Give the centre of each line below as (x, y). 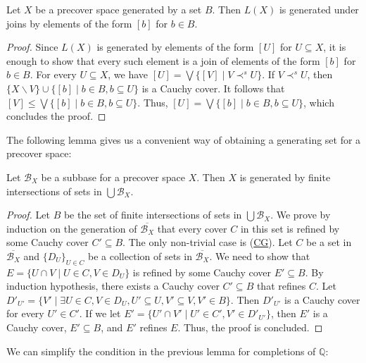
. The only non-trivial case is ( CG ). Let (208, 242)
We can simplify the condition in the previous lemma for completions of (161, 351)
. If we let (100, 313)
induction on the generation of (72, 228)
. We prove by (301, 215)
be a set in (329, 242)
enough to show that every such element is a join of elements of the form (163, 60)
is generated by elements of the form (175, 47)
